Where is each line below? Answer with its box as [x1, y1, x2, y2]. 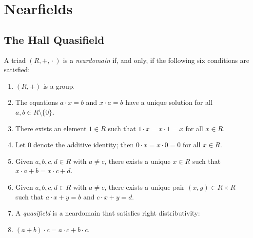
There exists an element [15, 123, 87, 133]
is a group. [43, 80, 75, 91]
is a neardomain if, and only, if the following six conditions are [63, 55, 250, 65]
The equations [15, 97, 58, 107]
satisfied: [4, 64, 30, 75]
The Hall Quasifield [4, 32, 104, 47]
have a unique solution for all [125, 97, 213, 107]
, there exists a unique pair [104, 181, 185, 192]
